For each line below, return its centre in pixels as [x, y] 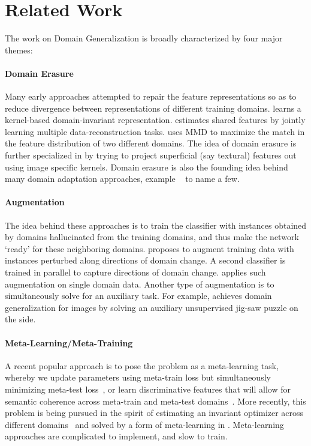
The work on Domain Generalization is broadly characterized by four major [144, 38]
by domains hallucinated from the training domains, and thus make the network [152, 237]
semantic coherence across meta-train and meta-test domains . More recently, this [155, 401]
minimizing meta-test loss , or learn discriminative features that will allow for [148, 389]
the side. [20, 319]
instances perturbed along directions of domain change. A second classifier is [145, 260]
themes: [19, 50]
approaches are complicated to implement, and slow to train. [116, 436]
